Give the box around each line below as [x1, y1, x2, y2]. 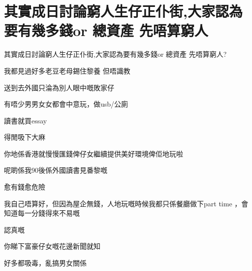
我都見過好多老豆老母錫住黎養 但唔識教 [4, 65, 130, 76]
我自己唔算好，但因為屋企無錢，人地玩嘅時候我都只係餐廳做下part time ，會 [4, 198, 249, 208]
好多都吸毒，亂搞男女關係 [4, 258, 87, 268]
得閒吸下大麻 [4, 132, 45, 142]
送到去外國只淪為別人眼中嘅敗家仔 [4, 82, 114, 92]
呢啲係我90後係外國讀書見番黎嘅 [4, 165, 107, 175]
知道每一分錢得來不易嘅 [4, 208, 80, 218]
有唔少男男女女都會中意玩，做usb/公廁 [4, 99, 128, 109]
